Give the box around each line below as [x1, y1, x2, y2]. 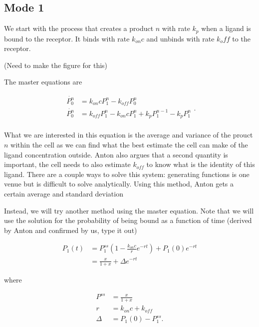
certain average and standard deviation [4, 188, 123, 199]
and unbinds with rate [146, 33, 215, 43]
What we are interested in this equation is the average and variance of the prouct [4, 129, 253, 140]
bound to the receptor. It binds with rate [4, 33, 130, 43]
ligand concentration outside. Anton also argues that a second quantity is [4, 149, 228, 159]
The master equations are [4, 76, 82, 87]
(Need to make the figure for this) [4, 59, 108, 70]
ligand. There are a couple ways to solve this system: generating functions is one [4, 168, 250, 179]
